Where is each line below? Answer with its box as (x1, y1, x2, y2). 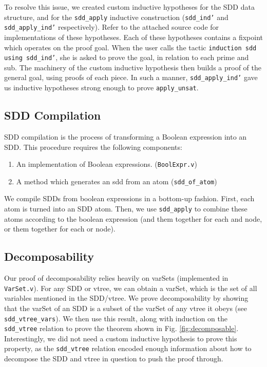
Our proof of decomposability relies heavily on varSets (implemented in (4, 273, 228, 283)
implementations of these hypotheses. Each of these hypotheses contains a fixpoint (4, 31, 263, 42)
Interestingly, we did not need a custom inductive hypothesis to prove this (4, 333, 237, 343)
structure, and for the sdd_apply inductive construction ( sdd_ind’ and (4, 11, 228, 22)
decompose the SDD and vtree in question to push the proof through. (4, 353, 223, 364)
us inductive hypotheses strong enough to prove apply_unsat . (4, 82, 199, 93)
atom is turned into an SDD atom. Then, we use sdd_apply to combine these (4, 203, 247, 214)
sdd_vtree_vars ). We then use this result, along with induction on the (4, 313, 227, 323)
